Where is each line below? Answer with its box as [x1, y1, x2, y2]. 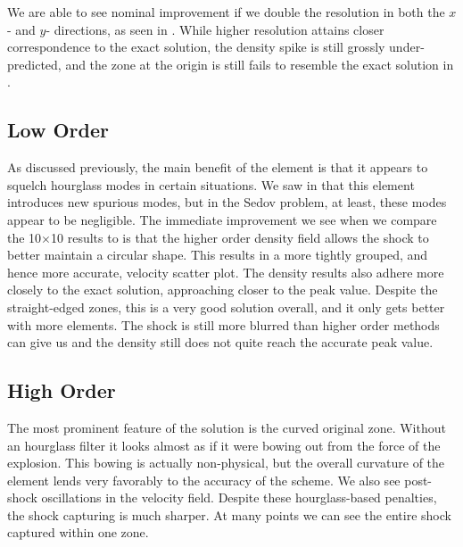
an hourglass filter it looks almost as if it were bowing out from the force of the [7, 435, 441, 454]
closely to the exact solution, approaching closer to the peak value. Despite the [7, 280, 438, 299]
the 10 [7, 228, 42, 246]
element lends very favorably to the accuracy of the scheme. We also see [7, 470, 401, 489]
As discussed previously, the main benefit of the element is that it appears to [7, 158, 428, 177]
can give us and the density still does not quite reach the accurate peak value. [7, 333, 434, 352]
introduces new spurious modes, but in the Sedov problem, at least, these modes [7, 193, 447, 211]
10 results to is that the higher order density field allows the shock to [51, 228, 429, 246]
